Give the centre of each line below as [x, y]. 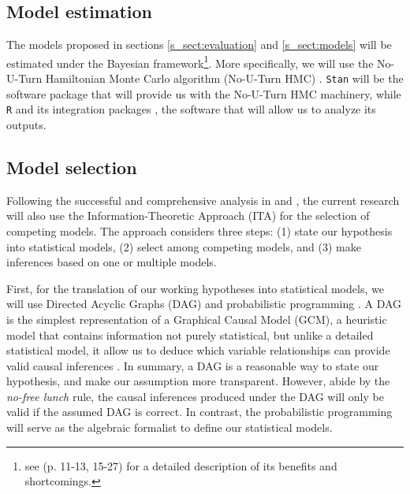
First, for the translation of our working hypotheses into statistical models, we [195, 288]
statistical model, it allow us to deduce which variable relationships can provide [198, 350]
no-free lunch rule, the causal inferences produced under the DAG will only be [195, 396]
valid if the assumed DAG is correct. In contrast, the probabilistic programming [199, 412]
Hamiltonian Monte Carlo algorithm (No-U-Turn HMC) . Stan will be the [224, 78]
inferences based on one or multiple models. [112, 262]
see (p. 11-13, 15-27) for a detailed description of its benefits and [181, 465]
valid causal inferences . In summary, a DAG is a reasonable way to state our [193, 365]
